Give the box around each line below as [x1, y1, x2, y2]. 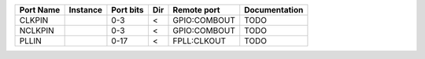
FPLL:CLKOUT [172, 35, 227, 46]
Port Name [19, 5, 61, 15]
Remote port [172, 5, 220, 15]
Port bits [111, 5, 145, 15]
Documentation [244, 5, 304, 15]
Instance [68, 5, 102, 15]
